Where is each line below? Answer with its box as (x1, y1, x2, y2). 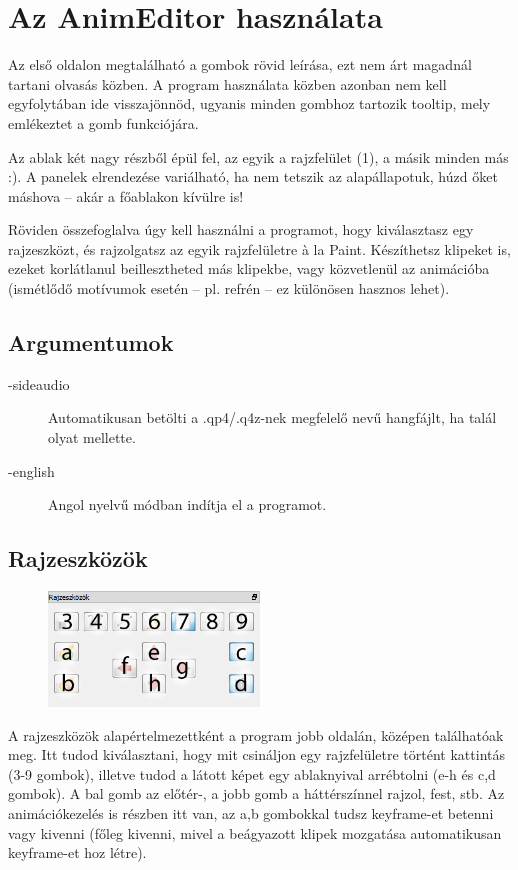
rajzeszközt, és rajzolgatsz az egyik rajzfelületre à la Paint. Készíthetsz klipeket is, (8, 238, 511, 259)
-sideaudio (8, 373, 70, 394)
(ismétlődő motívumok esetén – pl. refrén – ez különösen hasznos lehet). (8, 278, 450, 299)
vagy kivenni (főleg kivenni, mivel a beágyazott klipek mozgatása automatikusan (8, 822, 502, 843)
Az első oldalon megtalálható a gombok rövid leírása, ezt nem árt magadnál (8, 54, 472, 75)
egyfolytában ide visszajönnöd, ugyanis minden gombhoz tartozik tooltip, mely (8, 93, 491, 114)
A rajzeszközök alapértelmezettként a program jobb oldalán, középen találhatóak (8, 724, 504, 745)
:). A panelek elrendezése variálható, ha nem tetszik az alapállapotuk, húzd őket (8, 166, 498, 187)
